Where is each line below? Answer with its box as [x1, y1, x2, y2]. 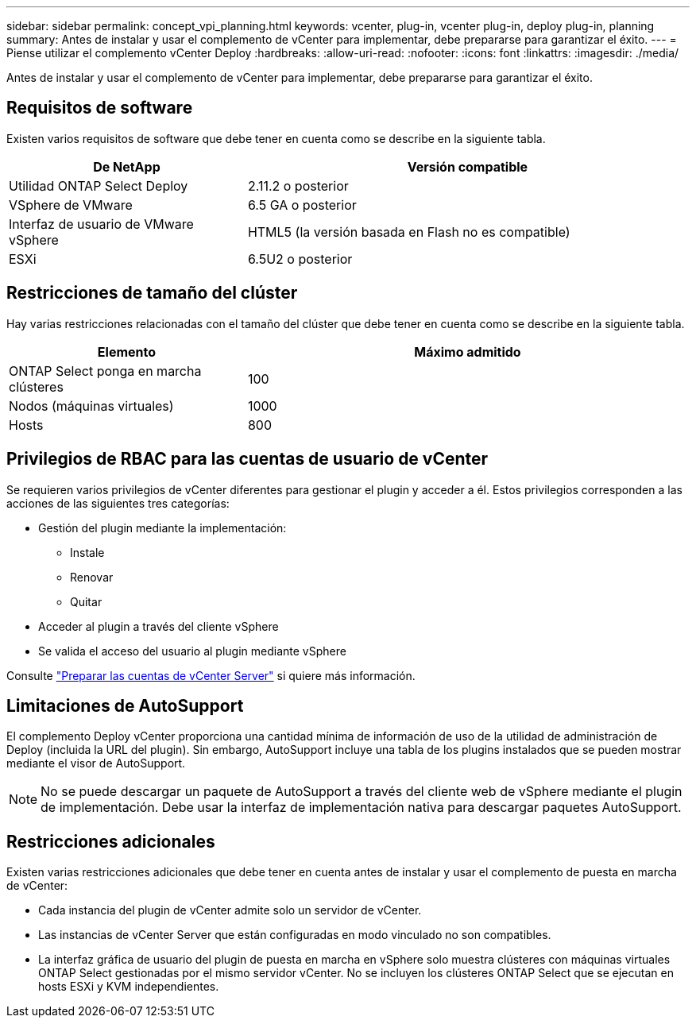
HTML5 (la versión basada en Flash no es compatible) [247, 223, 570, 240]
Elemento [97, 343, 157, 360]
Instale [70, 545, 105, 559]
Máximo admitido [414, 343, 521, 360]
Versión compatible [407, 158, 528, 175]
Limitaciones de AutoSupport [6, 695, 244, 716]
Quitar [70, 594, 102, 609]
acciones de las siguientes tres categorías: [6, 496, 230, 510]
